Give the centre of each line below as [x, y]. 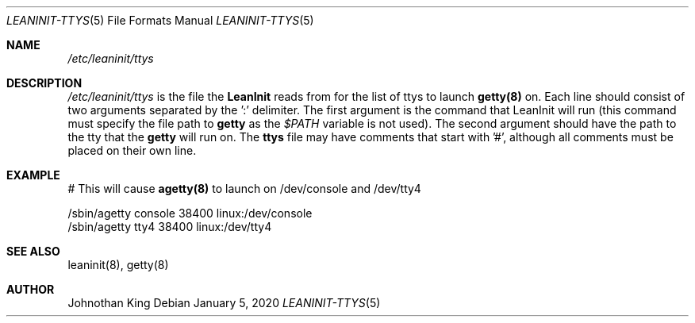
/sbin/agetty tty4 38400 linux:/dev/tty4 [170, 227]
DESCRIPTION [44, 83]
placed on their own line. [132, 150]
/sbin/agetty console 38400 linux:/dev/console [190, 213]
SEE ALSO [33, 251]
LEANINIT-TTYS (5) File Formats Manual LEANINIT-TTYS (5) [160, 20]
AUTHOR [31, 289]
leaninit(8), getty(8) [118, 265]
